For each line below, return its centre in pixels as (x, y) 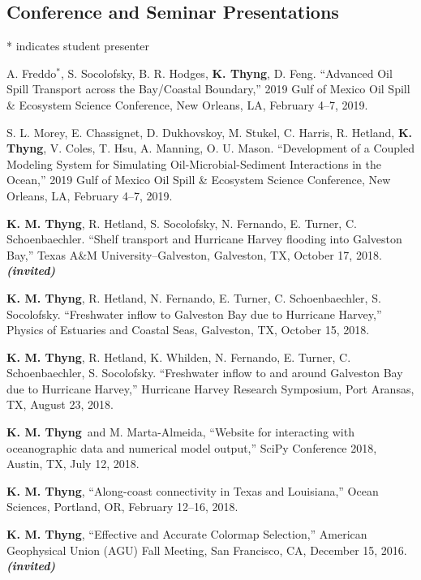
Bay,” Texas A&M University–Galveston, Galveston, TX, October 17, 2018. (194, 254)
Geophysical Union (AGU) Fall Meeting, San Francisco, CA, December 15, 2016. (207, 550)
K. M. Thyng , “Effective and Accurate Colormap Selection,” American (187, 534)
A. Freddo (32, 73)
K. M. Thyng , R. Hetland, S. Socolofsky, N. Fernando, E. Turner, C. (182, 223)
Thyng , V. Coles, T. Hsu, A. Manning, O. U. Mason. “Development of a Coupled (210, 148)
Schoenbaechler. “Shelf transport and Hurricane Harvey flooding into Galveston (204, 239)
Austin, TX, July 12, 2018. (73, 464)
